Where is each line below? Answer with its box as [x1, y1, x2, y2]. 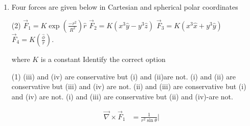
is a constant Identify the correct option [40, 54, 166, 65]
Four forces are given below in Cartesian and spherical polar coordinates [11, 2, 238, 12]
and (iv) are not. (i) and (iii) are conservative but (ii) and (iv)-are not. [11, 91, 233, 101]
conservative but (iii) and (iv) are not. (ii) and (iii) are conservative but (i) [11, 81, 246, 92]
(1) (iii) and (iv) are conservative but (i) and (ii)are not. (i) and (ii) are [11, 71, 236, 81]
